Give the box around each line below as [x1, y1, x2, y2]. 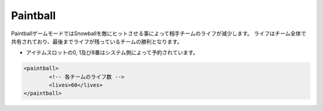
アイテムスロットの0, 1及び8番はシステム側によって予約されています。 [26, 49, 199, 56]
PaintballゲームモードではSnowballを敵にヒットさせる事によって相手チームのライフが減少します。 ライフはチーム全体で [11, 30, 306, 37]
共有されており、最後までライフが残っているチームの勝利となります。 [11, 38, 182, 45]
